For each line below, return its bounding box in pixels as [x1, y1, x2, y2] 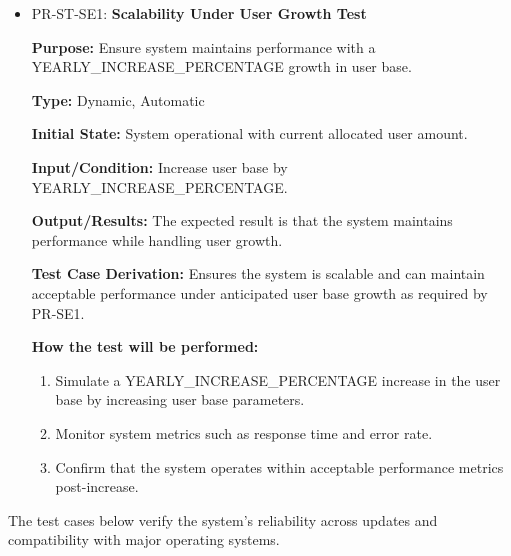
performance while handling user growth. [31, 229, 283, 250]
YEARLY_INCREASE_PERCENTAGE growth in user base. [31, 56, 412, 77]
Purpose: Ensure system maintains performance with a [31, 36, 376, 57]
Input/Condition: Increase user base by [31, 156, 288, 177]
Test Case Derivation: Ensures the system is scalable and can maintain [31, 263, 485, 284]
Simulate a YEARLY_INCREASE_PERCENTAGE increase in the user [55, 369, 501, 390]
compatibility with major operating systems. [8, 529, 280, 550]
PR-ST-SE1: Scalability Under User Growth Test [31, 3, 367, 23]
